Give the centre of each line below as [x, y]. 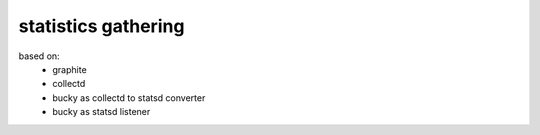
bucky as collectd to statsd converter [129, 97]
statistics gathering [101, 26]
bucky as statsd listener [101, 112]
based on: [39, 56]
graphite [69, 69]
